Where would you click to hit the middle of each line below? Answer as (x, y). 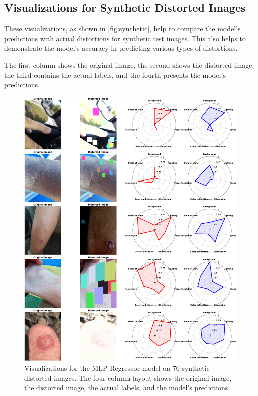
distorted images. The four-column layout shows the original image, (128, 378)
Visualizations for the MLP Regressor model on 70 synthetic (117, 368)
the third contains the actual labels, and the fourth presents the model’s (115, 75)
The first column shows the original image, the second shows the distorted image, (129, 64)
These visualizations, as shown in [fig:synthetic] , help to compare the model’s (122, 28)
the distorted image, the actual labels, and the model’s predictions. (127, 388)
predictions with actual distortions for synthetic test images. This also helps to (125, 38)
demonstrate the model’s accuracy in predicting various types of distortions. (121, 48)
